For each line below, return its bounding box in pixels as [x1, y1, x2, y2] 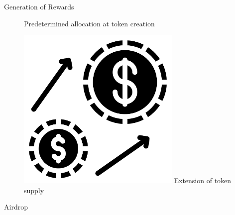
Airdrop [4, 202, 28, 212]
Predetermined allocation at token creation [24, 18, 155, 28]
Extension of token [174, 175, 232, 185]
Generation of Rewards [4, 1, 74, 11]
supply [24, 185, 44, 195]
